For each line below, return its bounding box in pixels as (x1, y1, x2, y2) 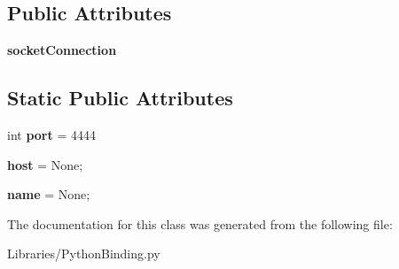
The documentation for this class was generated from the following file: (7, 214, 393, 233)
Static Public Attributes (7, 84, 233, 111)
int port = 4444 (7, 126, 96, 143)
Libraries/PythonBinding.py (7, 244, 160, 263)
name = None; (7, 185, 90, 204)
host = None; (7, 155, 83, 173)
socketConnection (7, 41, 117, 59)
